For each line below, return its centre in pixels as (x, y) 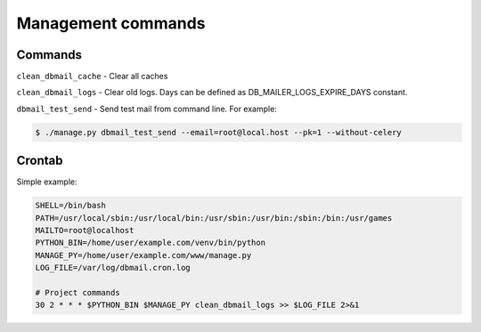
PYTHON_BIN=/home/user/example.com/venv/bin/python (151, 243)
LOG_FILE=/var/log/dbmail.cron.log (113, 268)
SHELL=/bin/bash (71, 206)
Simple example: (47, 182)
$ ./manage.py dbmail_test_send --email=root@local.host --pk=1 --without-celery (219, 132)
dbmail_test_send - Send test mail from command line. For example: (147, 109)
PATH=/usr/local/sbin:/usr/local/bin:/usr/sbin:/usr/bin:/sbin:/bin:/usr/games (214, 218)
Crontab (40, 161)
